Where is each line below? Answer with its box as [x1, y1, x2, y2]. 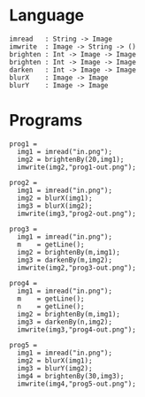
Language [9, 5, 85, 26]
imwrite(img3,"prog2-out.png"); [17, 209, 137, 218]
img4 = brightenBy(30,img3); [17, 371, 125, 380]
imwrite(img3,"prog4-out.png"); [17, 324, 137, 334]
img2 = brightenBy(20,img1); [17, 155, 125, 164]
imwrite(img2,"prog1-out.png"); [17, 163, 137, 172]
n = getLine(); [17, 302, 86, 310]
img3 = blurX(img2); [17, 201, 93, 210]
